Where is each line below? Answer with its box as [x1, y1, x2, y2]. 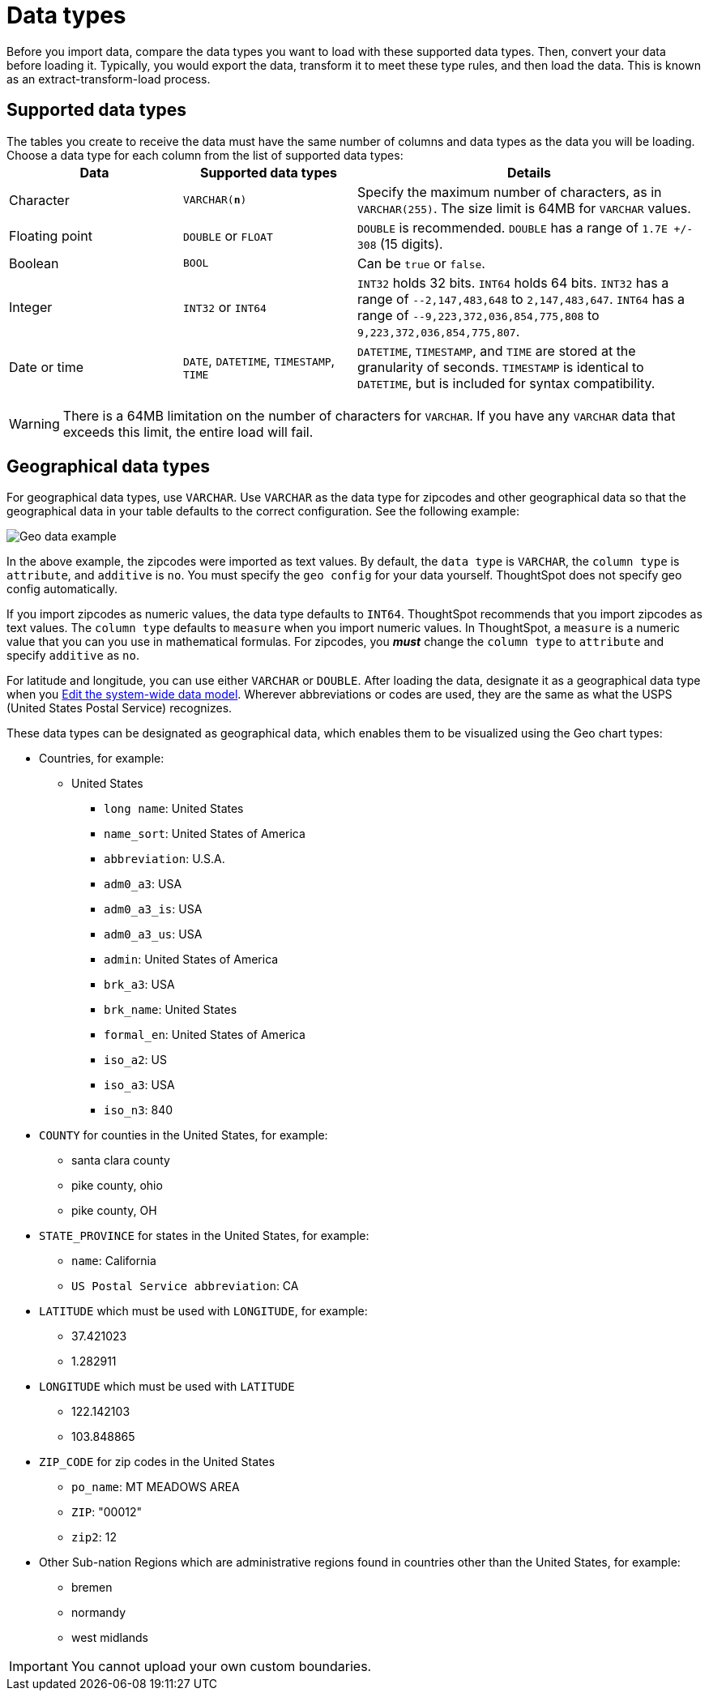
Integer [9, 298, 53, 315]
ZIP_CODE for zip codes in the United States [39, 1455, 275, 1469]
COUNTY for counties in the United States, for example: [39, 1128, 328, 1143]
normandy [71, 1605, 126, 1620]
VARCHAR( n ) [183, 194, 247, 207]
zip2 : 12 [71, 1530, 117, 1545]
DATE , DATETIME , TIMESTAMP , [183, 353, 335, 370]
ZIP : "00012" [71, 1505, 143, 1520]
